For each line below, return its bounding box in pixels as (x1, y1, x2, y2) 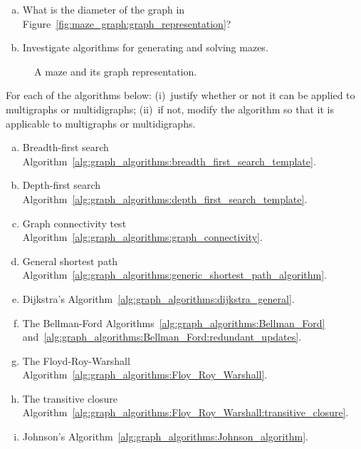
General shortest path (22, 253, 118, 268)
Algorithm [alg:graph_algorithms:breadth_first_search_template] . (22, 153, 316, 168)
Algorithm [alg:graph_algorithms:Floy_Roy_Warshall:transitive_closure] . (22, 405, 349, 420)
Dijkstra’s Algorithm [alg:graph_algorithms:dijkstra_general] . (22, 291, 295, 306)
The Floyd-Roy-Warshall (22, 353, 130, 368)
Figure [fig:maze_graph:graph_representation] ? (22, 16, 231, 31)
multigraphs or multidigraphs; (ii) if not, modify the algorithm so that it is (6, 101, 334, 116)
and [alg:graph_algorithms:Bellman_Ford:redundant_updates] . (22, 329, 302, 344)
